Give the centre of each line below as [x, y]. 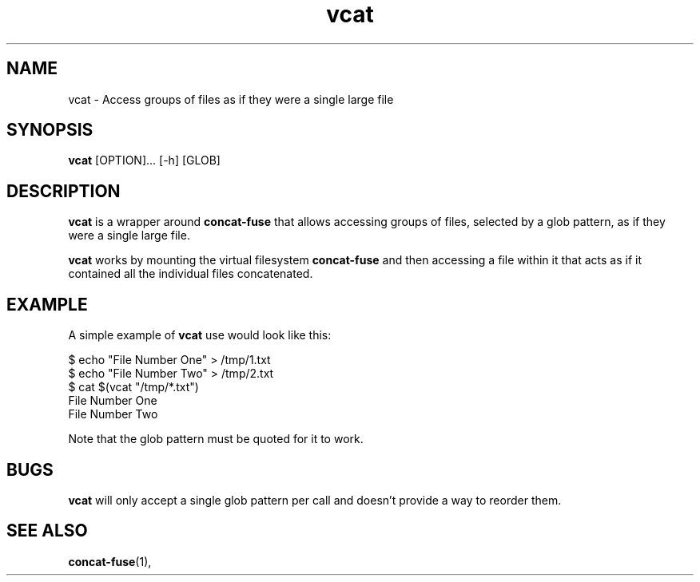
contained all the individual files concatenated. [191, 274]
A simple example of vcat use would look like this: [200, 335]
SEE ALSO [47, 531]
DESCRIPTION [64, 191]
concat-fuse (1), [110, 561]
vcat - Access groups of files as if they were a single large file [231, 99]
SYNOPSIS [50, 130]
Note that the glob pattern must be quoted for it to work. [216, 439]
